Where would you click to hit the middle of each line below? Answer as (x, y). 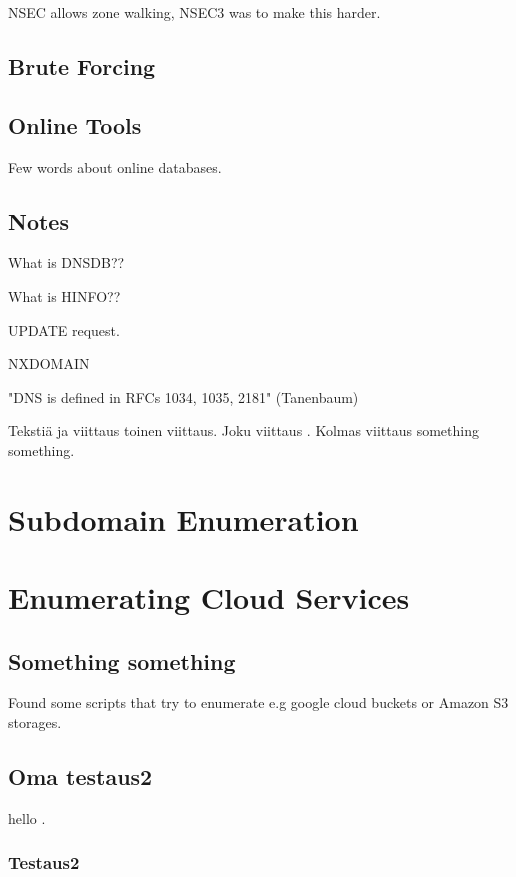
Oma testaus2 (80, 776)
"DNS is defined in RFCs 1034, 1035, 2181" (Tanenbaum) (183, 396)
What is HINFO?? (64, 295)
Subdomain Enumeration (183, 518)
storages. (35, 722)
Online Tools (75, 124)
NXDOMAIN (49, 363)
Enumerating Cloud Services (209, 597)
